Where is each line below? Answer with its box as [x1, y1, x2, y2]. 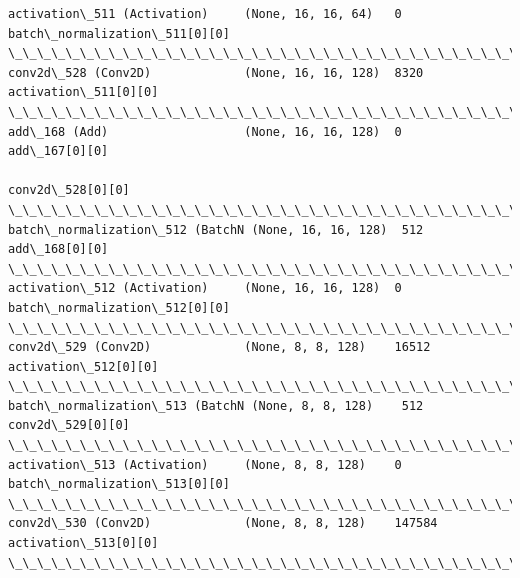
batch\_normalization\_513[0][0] [8, 477, 230, 492]
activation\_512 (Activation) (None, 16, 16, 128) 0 [8, 281, 402, 296]
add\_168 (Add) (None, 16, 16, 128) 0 [8, 124, 402, 139]
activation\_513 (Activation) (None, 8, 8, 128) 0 [8, 457, 402, 472]
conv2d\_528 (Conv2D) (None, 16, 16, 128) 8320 [8, 65, 424, 80]
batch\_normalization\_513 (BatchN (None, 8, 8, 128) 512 [8, 398, 424, 413]
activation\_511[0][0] [8, 85, 159, 100]
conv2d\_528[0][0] [8, 183, 130, 198]
